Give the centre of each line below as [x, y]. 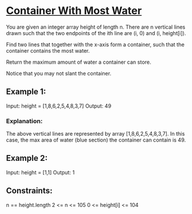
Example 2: [27, 158]
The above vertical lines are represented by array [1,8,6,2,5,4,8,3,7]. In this [96, 134]
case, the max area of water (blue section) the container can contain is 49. [96, 140]
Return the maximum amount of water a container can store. [79, 62]
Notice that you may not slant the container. [59, 73]
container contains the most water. [48, 50]
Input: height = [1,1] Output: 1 [40, 172]
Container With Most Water [74, 11]
